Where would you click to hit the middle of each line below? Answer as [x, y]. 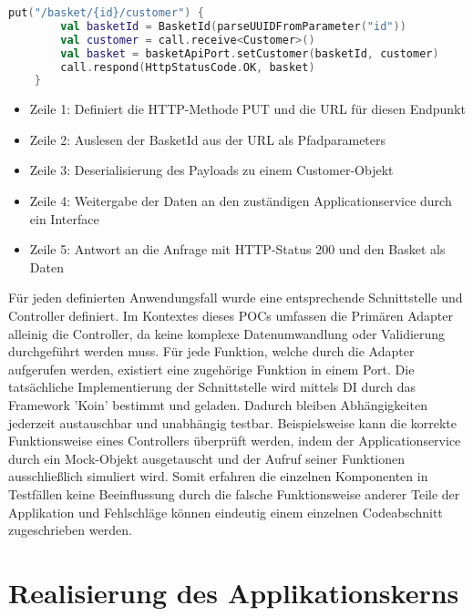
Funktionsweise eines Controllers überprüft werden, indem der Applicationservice [235, 441]
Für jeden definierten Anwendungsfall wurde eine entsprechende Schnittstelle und [236, 298]
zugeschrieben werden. [70, 530]
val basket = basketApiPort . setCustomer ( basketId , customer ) [250, 53]
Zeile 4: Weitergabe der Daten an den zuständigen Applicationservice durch [241, 201]
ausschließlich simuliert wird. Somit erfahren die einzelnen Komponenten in [218, 476]
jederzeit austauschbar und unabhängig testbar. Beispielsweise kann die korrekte [233, 422]
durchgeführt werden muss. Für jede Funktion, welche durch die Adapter [211, 351]
